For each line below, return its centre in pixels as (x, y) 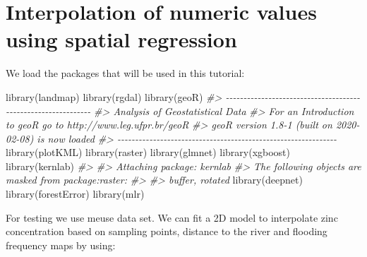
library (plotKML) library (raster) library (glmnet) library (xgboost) (148, 152)
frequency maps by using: (61, 245)
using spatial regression (121, 39)
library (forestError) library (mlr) (75, 194)
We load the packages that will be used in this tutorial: (125, 73)
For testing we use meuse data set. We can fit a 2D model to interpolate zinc (172, 217)
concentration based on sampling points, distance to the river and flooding (167, 231)
